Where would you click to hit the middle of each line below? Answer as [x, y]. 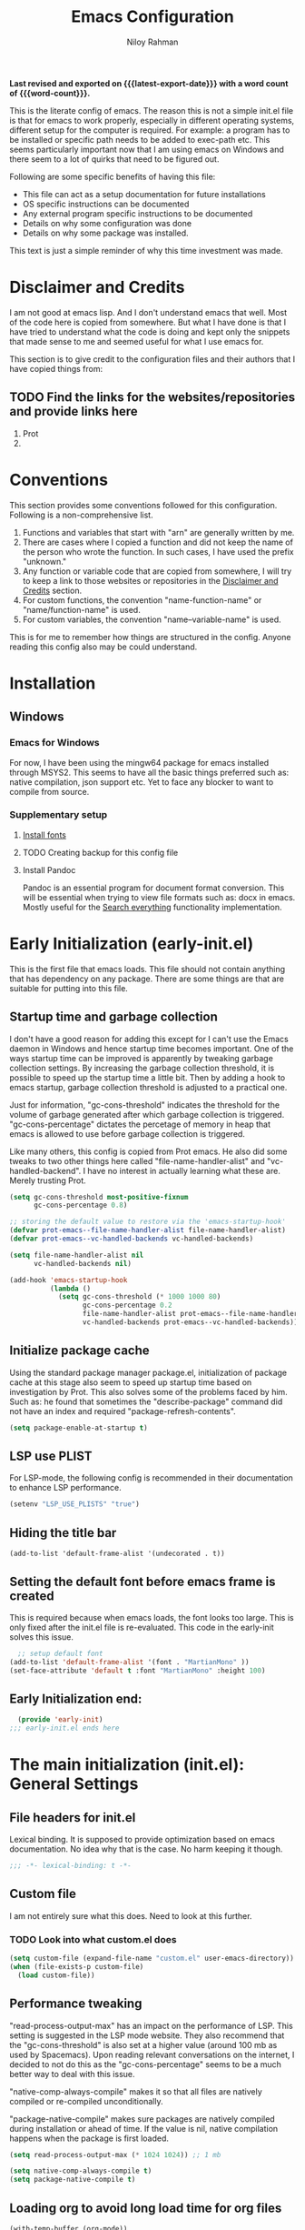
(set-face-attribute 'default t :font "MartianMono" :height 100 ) [138, 1671]
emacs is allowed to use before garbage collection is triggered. [127, 1133]
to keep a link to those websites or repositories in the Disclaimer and [150, 580]
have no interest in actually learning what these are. [184, 1170]
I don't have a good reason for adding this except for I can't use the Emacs [149, 1039]
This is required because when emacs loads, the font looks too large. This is [152, 1617]
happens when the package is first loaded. [89, 2138]
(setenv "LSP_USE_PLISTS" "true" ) [75, 1504]
